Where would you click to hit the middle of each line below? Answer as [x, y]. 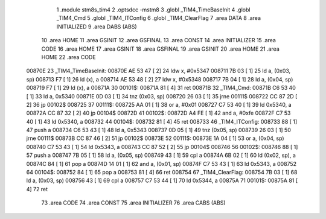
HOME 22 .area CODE [69, 57]
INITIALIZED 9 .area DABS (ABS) [97, 27]
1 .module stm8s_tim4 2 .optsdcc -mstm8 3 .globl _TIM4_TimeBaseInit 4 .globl [153, 10]
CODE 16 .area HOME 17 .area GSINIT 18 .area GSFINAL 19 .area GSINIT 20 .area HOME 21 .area [161, 49]
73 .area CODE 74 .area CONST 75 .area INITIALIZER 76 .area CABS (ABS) [133, 203]
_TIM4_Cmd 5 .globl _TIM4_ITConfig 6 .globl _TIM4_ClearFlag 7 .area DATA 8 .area [159, 18]
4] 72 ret [37, 189]
